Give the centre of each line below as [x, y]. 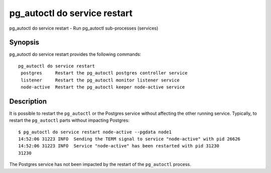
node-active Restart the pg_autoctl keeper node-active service [103, 87]
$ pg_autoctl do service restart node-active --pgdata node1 [95, 132]
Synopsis [24, 42]
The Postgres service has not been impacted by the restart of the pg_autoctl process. [100, 164]
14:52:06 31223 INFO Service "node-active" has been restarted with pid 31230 [119, 146]
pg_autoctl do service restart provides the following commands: [75, 54]
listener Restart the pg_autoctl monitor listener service [100, 80]
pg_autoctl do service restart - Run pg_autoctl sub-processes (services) [84, 28]
